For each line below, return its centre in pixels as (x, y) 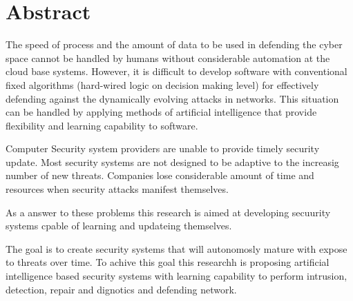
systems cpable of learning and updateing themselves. (119, 226)
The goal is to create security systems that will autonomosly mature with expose (176, 248)
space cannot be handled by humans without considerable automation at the (168, 58)
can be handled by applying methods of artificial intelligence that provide (161, 112)
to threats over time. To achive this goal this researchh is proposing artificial (168, 262)
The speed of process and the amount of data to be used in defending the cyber (174, 44)
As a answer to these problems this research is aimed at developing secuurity (168, 212)
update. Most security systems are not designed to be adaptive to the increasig (172, 162)
